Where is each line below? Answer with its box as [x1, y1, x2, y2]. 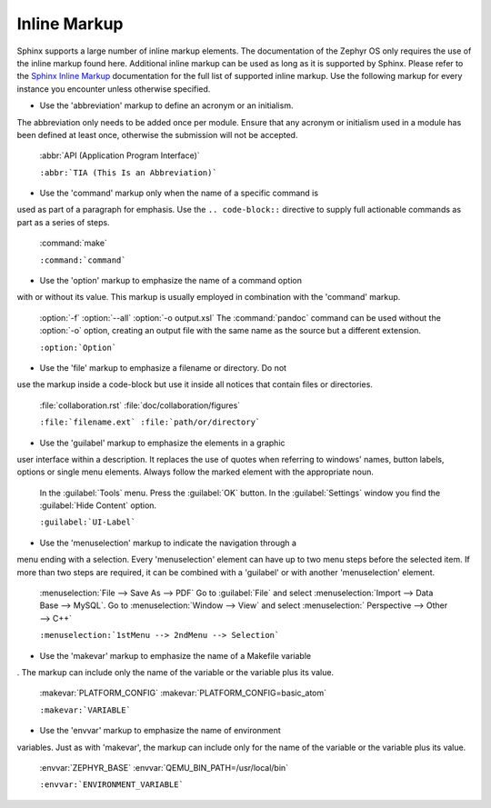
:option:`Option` [39, 342, 117, 353]
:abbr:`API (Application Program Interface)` [39, 150, 200, 161]
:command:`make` [39, 237, 108, 249]
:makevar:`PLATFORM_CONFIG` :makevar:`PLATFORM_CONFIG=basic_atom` [39, 687, 327, 699]
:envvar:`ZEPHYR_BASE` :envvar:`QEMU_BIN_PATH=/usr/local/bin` [39, 762, 289, 773]
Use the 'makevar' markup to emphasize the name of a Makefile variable [39, 650, 312, 661]
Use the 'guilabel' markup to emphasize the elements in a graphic [39, 437, 286, 448]
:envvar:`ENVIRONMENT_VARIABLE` [39, 780, 184, 790]
